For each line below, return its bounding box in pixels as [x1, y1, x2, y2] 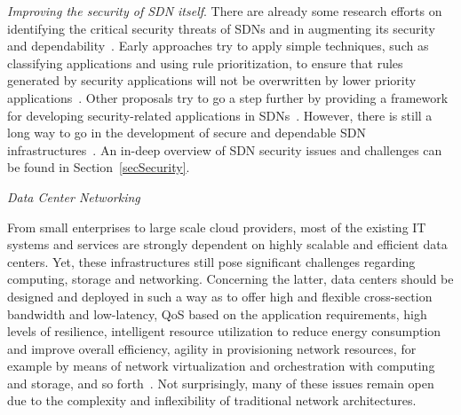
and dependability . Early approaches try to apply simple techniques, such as [7, 36, 429, 55]
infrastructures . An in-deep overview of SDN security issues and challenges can [7, 140, 442, 159]
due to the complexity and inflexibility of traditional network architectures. [7, 391, 417, 410]
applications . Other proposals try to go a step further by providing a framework [7, 88, 449, 106]
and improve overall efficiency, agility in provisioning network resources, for [7, 339, 417, 357]
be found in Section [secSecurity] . [7, 158, 190, 176]
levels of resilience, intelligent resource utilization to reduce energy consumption [7, 322, 441, 341]
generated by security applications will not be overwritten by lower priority [7, 71, 417, 90]
